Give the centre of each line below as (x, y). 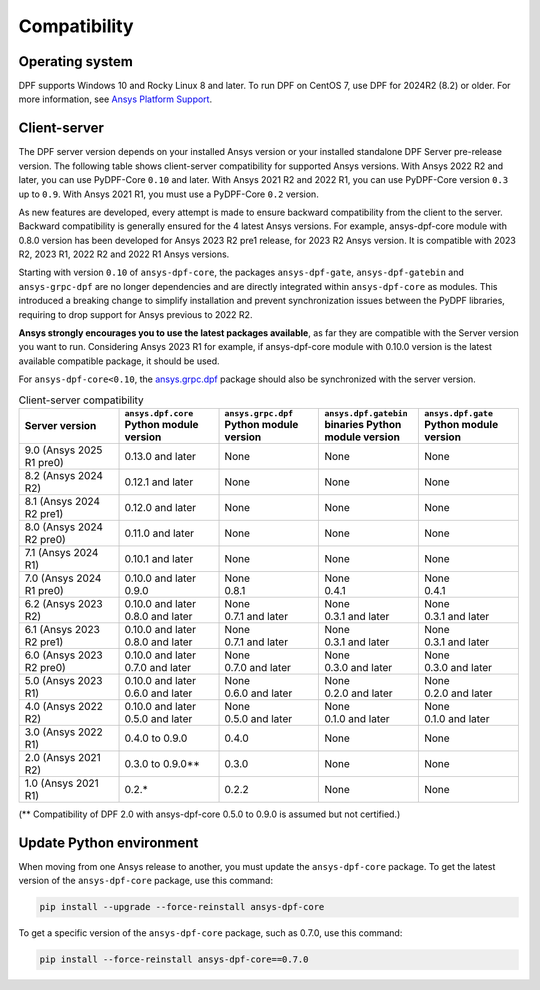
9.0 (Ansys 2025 (63, 450)
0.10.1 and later (159, 558)
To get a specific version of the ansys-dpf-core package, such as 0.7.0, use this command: (210, 933)
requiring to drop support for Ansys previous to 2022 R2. (135, 314)
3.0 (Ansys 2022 (64, 732)
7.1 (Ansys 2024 (61, 552)
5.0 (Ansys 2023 (63, 680)
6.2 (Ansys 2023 (64, 603)
